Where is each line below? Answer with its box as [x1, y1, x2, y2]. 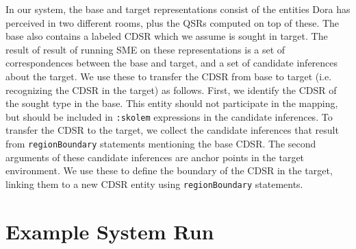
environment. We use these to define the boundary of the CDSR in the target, [5, 163, 333, 178]
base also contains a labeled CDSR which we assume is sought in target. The [5, 29, 328, 43]
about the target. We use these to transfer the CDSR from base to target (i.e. [5, 69, 332, 83]
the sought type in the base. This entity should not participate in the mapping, [5, 96, 338, 110]
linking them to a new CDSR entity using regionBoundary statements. [5, 176, 303, 191]
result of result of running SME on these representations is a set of [5, 42, 285, 56]
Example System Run [5, 217, 214, 245]
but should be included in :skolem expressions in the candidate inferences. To [5, 109, 333, 123]
